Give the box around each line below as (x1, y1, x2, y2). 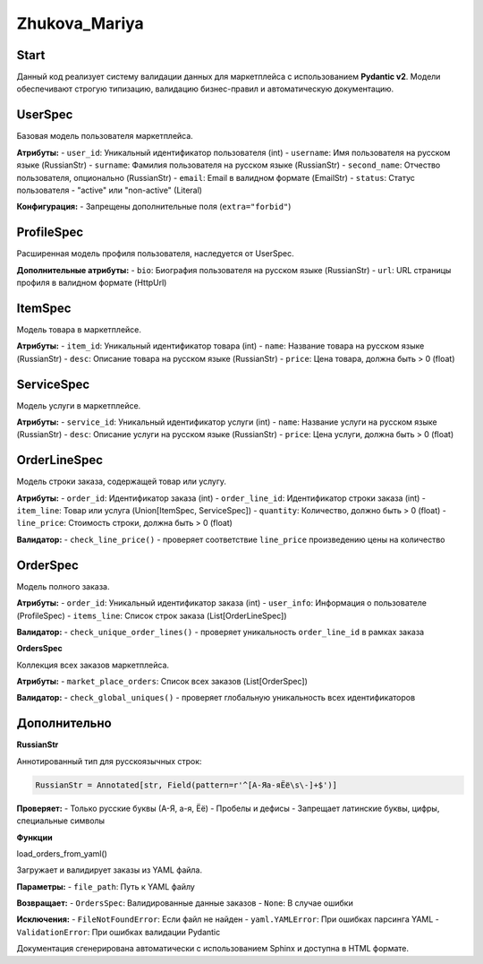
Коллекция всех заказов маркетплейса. (16, 659, 170, 670)
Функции (16, 831, 53, 842)
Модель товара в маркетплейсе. (16, 323, 142, 335)
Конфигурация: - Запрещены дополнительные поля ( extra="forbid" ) (16, 202, 292, 212)
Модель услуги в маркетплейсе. (16, 400, 141, 411)
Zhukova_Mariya (16, 13, 145, 33)
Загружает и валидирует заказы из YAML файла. (16, 865, 203, 875)
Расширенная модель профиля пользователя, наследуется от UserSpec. (16, 248, 294, 259)
